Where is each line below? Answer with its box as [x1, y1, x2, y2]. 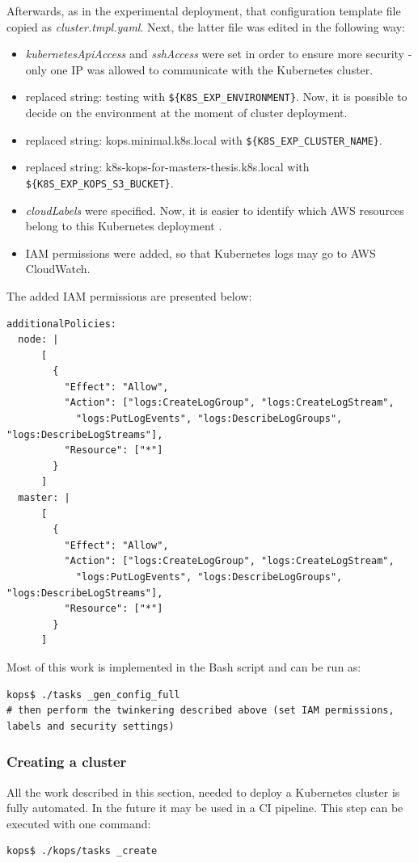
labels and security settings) [6, 720, 175, 732]
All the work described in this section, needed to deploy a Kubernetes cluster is [6, 783, 400, 800]
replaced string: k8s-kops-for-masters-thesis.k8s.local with [25, 158, 310, 175]
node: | [18, 334, 59, 346]
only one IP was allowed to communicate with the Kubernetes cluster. [25, 61, 374, 78]
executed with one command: [6, 815, 151, 831]
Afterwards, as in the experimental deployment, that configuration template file [6, 2, 401, 19]
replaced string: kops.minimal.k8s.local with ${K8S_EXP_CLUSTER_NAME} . [25, 131, 382, 148]
